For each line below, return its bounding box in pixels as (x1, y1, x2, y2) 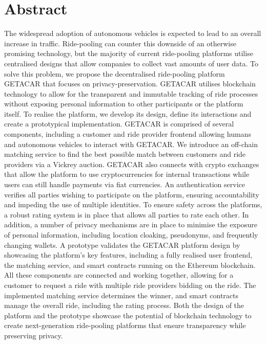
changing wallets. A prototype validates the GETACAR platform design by (4, 239, 240, 250)
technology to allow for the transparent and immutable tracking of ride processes (4, 88, 258, 99)
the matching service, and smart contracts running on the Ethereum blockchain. (4, 259, 256, 270)
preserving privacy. (4, 330, 63, 340)
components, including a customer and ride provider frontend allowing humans (4, 129, 251, 139)
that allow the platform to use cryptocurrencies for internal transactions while (4, 169, 250, 179)
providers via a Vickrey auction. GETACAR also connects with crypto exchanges (4, 158, 259, 169)
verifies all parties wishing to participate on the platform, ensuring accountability (4, 189, 259, 200)
